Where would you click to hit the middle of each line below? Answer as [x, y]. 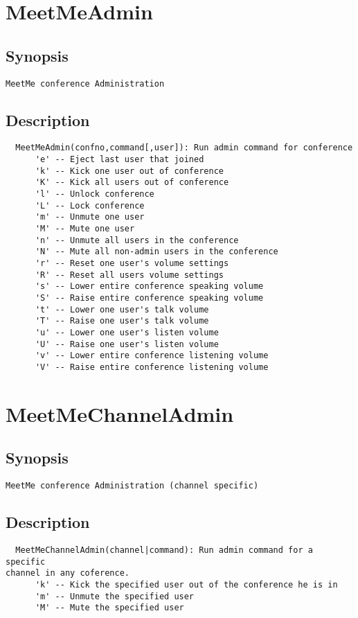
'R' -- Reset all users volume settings [129, 275]
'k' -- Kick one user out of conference [129, 171]
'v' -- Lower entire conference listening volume [152, 356]
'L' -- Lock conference [90, 205]
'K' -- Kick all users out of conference [132, 183]
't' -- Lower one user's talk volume [122, 309]
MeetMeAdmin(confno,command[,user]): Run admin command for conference [184, 148]
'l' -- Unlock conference [95, 194]
